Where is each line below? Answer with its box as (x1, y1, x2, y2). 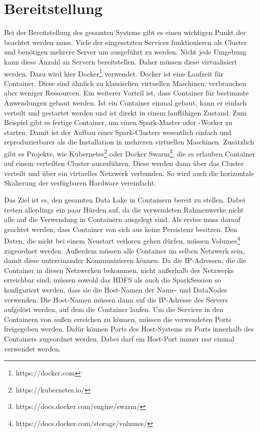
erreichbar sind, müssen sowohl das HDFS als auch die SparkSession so (4, 274, 221, 285)
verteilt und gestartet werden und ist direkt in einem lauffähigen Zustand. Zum (4, 107, 247, 117)
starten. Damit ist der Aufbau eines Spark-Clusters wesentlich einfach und (4, 126, 231, 137)
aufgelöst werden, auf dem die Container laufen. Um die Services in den (4, 304, 223, 314)
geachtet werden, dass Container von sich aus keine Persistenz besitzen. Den (4, 223, 237, 234)
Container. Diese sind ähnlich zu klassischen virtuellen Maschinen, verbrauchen (4, 77, 246, 88)
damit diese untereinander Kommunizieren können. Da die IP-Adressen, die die (4, 255, 246, 265)
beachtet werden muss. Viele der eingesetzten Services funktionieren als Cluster (4, 36, 247, 47)
